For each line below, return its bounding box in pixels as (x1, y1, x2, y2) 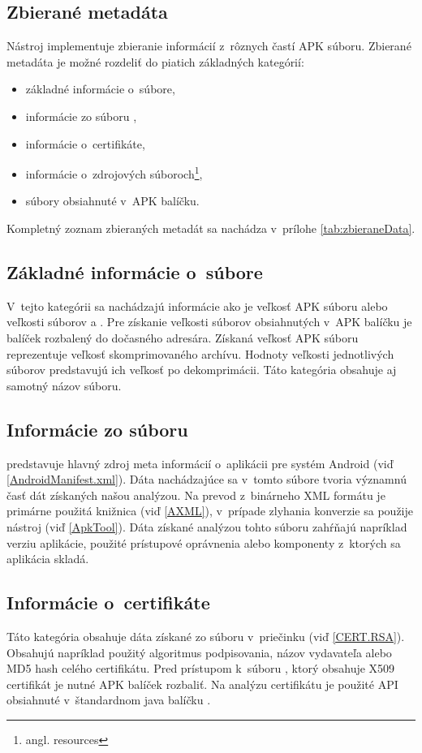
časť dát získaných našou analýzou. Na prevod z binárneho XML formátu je (6, 486, 385, 503)
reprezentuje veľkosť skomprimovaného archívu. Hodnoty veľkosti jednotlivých (6, 345, 394, 362)
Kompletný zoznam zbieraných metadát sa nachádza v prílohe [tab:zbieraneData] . (6, 220, 416, 237)
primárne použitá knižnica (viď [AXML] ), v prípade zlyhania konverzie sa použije (6, 502, 413, 519)
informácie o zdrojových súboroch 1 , (25, 163, 203, 182)
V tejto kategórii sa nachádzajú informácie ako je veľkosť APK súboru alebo (6, 297, 388, 314)
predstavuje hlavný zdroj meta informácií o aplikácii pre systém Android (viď (6, 454, 394, 471)
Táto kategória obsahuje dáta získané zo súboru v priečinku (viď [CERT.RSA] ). (6, 627, 405, 644)
